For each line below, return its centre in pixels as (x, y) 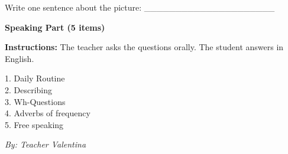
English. (20, 58)
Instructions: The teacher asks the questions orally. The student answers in (144, 47)
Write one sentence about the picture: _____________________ (140, 7)
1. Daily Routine (35, 78)
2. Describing (29, 89)
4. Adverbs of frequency (48, 113)
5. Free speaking (34, 124)
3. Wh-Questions (35, 101)
